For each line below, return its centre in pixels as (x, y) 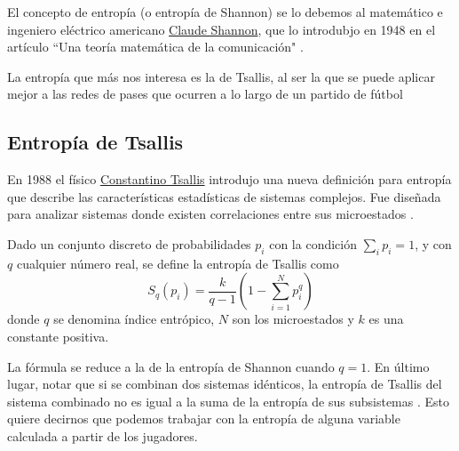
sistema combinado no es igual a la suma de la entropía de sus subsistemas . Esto (229, 401)
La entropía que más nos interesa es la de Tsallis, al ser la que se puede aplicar (221, 76)
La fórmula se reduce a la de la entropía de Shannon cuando (171, 366)
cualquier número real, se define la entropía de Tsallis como (178, 263)
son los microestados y (293, 319)
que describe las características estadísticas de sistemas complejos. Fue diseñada (224, 196)
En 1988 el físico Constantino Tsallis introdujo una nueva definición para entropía (229, 179)
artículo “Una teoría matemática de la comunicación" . (155, 47)
